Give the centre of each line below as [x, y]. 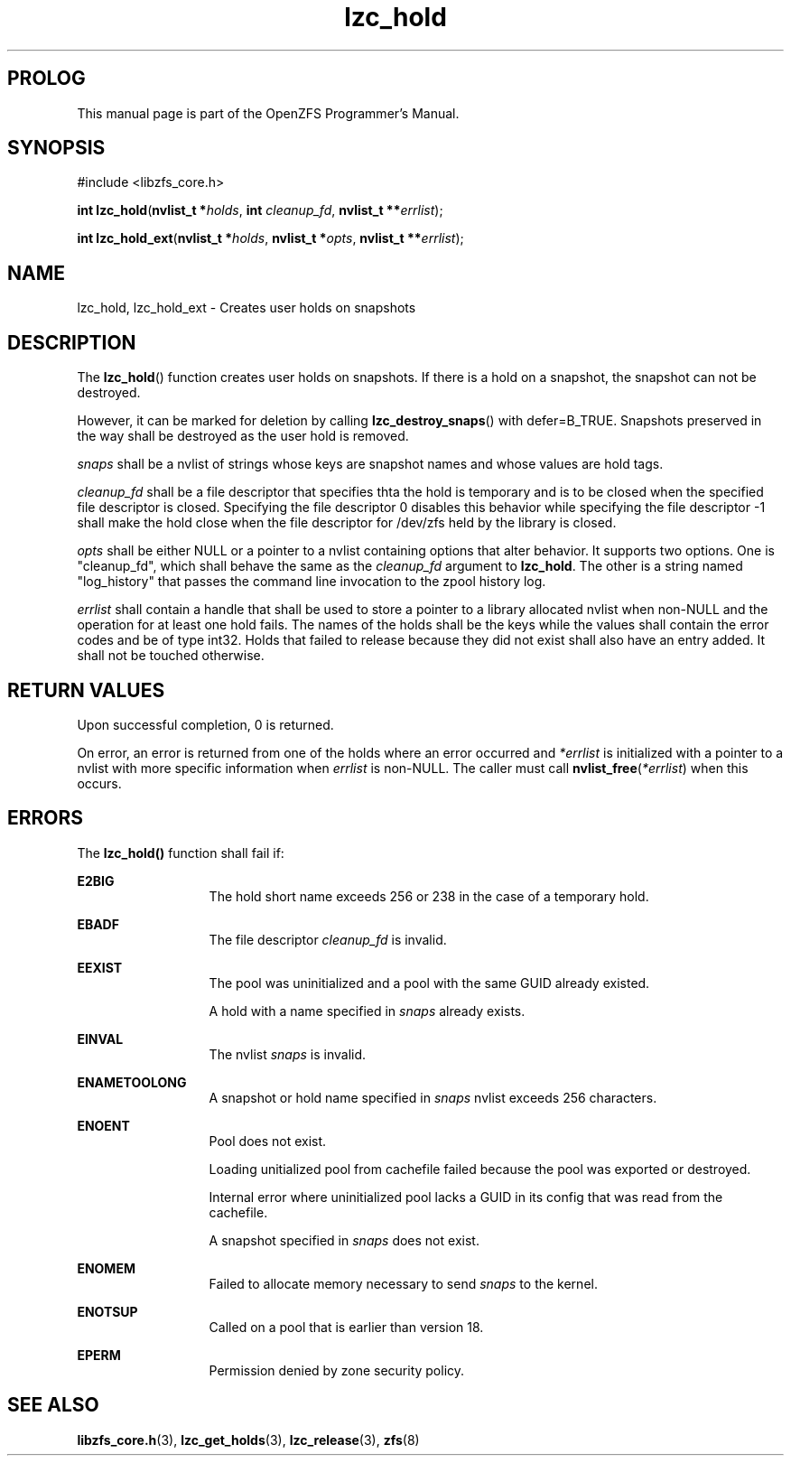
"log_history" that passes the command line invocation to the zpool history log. [312, 582]
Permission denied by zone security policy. [337, 1370]
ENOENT [103, 1125]
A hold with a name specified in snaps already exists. [367, 1011]
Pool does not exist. [268, 1141]
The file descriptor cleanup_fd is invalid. [328, 939]
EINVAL [100, 1039]
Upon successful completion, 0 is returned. [205, 724]
